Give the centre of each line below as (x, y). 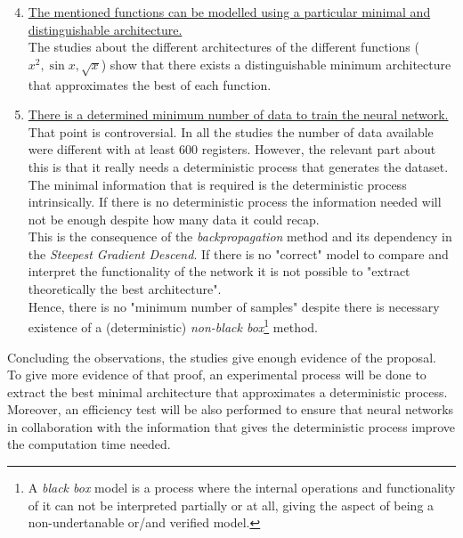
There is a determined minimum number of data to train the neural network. (238, 114)
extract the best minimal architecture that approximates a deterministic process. (227, 391)
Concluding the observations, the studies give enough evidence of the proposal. (222, 357)
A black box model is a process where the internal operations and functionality (242, 488)
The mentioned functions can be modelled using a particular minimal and (229, 12)
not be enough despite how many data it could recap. (174, 219)
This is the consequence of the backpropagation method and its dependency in (240, 236)
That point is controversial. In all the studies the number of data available (231, 131)
